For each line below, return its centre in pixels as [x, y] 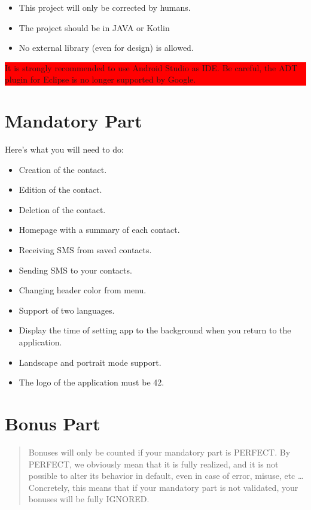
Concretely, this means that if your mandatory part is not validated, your [163, 487]
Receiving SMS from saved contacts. [85, 250]
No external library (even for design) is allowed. [106, 48]
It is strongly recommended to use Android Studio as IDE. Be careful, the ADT [151, 67]
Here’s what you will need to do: [64, 149]
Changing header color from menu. [83, 290]
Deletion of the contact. [62, 209]
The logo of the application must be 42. [92, 382]
